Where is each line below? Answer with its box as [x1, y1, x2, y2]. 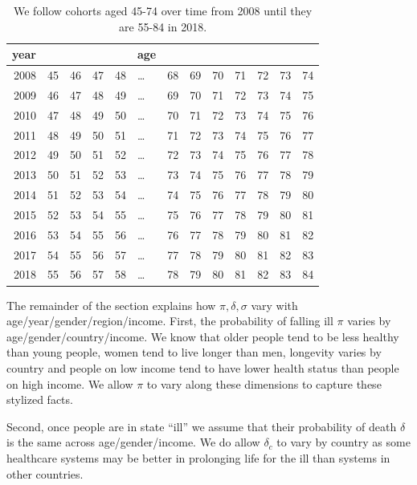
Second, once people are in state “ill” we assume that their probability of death [6, 418, 397, 434]
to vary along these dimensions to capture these [146, 375, 382, 392]
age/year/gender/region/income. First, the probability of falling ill [6, 312, 333, 329]
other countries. [6, 465, 84, 482]
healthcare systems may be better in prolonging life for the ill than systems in [6, 449, 390, 466]
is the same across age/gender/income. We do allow [6, 434, 260, 450]
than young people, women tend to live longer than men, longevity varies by [6, 344, 382, 361]
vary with [251, 296, 298, 313]
